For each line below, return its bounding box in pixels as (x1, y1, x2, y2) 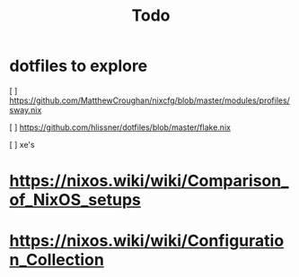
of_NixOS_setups (9, 190, 141, 211)
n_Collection (9, 250, 105, 270)
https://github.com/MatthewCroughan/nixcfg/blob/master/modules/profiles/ (9, 95, 290, 106)
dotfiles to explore (9, 56, 148, 76)
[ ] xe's (9, 139, 35, 150)
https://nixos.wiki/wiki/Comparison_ (9, 171, 289, 191)
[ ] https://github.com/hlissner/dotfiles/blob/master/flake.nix (9, 122, 232, 133)
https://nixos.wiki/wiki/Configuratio (9, 230, 285, 251)
